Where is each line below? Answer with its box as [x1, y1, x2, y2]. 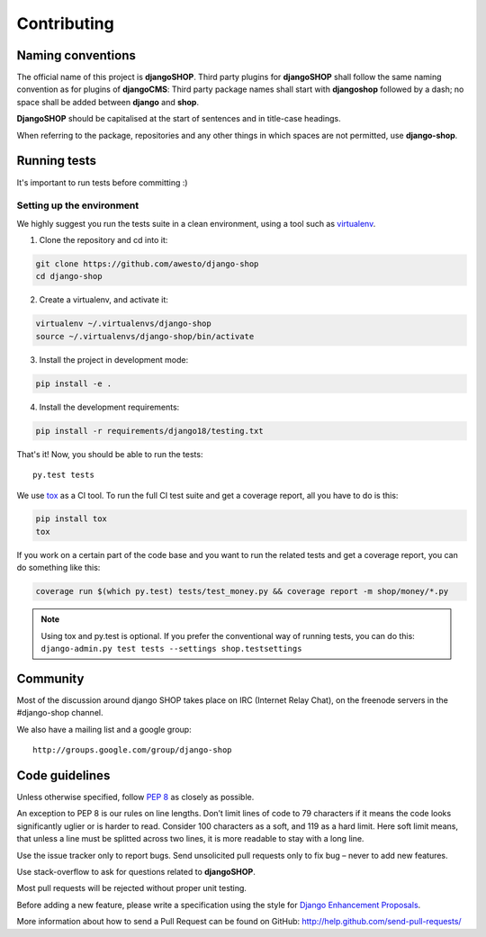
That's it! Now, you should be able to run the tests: [16, 448, 203, 459]
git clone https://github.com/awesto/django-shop [35, 259, 259, 269]
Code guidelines [16, 768, 111, 783]
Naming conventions [16, 48, 137, 63]
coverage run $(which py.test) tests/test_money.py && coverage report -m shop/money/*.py [35, 586, 449, 597]
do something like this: [16, 563, 101, 573]
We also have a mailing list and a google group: [16, 724, 193, 734]
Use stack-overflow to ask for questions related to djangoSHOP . [16, 866, 256, 877]
